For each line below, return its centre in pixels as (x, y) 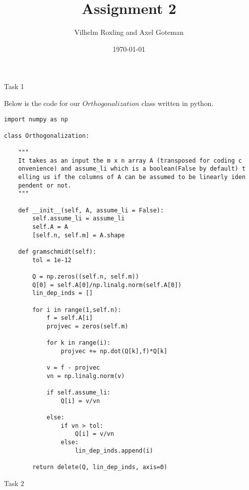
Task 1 (14, 86)
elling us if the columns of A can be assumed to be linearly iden (132, 177)
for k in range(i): (78, 343)
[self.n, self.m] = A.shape (79, 235)
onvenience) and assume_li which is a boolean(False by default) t (132, 169)
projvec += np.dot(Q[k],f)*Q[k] (114, 351)
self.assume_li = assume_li (79, 219)
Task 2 (14, 483)
